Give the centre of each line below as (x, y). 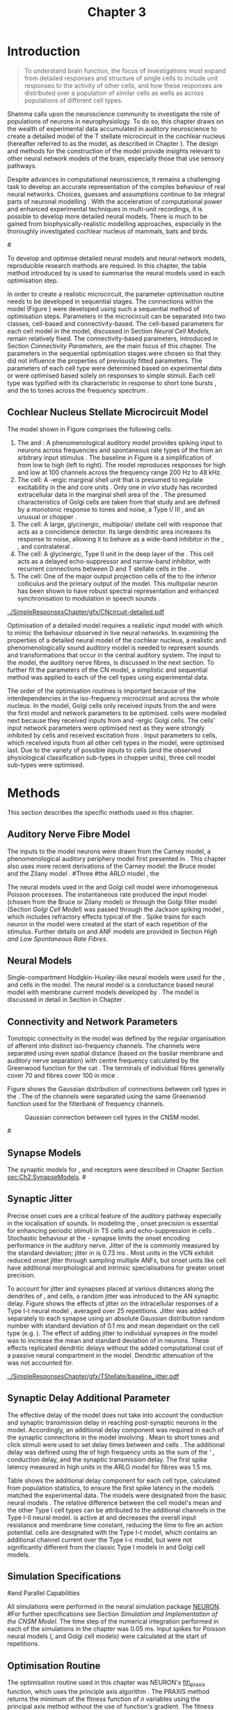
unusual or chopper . (47, 516)
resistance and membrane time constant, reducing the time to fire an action (115, 1524)
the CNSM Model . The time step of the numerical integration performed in (113, 1621)
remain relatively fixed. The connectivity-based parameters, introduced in (113, 338)
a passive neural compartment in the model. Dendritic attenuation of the (110, 1355)
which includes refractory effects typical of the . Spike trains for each (107, 916)
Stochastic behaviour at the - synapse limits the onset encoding (98, 1238)
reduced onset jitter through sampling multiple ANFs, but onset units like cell (116, 1260)
